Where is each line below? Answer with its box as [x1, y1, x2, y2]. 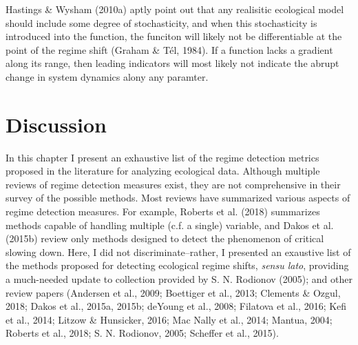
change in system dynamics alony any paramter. [6, 69, 209, 83]
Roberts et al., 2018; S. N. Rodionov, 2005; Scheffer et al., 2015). [6, 326, 279, 340]
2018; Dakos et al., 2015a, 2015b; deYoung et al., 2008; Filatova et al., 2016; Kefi [6, 299, 347, 313]
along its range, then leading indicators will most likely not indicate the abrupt [6, 56, 339, 70]
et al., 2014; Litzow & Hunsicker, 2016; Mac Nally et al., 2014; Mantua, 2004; [6, 312, 333, 326]
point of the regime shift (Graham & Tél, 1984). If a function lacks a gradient [6, 42, 333, 57]
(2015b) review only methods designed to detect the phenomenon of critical [6, 231, 324, 246]
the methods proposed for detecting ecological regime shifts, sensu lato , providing [6, 258, 349, 273]
